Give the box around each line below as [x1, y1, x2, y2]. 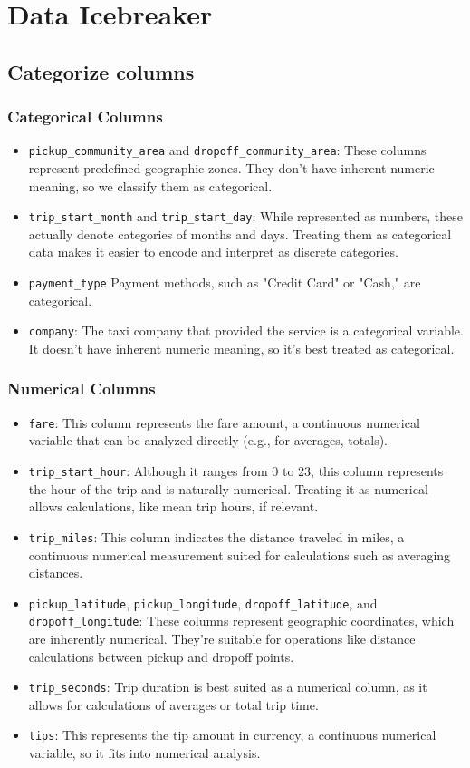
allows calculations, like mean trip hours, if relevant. [28, 497, 319, 516]
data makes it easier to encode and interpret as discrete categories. [28, 242, 398, 261]
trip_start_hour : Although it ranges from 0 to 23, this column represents [28, 462, 444, 481]
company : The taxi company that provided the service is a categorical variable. [28, 321, 464, 340]
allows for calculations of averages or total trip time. [28, 695, 319, 714]
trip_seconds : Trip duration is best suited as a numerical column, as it [28, 677, 427, 696]
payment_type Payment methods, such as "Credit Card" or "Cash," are [28, 273, 421, 292]
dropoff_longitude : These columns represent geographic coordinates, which [28, 611, 455, 630]
